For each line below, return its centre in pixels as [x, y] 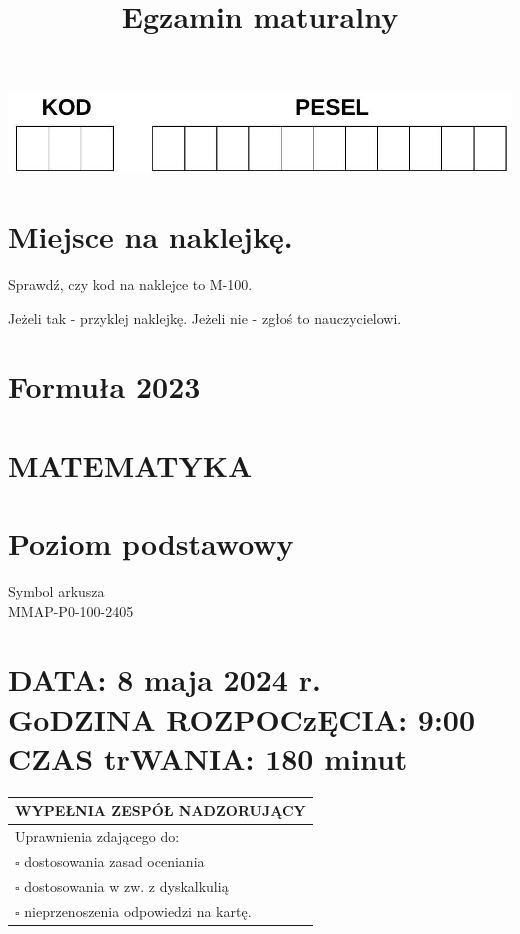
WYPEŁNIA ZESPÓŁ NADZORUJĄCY [160, 810]
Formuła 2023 [104, 386]
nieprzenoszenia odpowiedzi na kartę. [138, 910]
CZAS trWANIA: [131, 757]
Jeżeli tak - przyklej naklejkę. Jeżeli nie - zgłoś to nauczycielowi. [205, 317]
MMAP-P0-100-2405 [71, 610]
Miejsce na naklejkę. [150, 235]
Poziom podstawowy [151, 543]
